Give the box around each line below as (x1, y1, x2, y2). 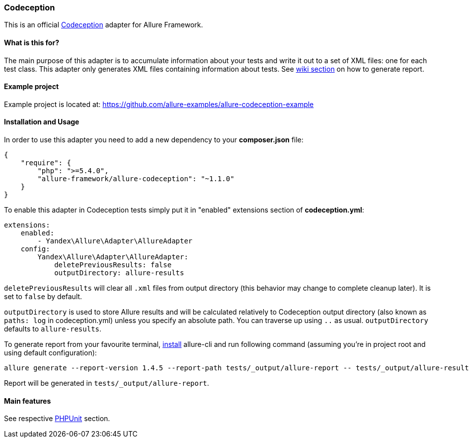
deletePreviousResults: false (54, 261, 172, 269)
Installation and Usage (4, 117, 79, 126)
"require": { (20, 159, 71, 167)
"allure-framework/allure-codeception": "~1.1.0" (37, 175, 234, 183)
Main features (4, 396, 51, 405)
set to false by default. (4, 292, 82, 301)
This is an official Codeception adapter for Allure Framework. (4, 20, 203, 29)
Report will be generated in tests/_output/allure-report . (4, 379, 209, 388)
